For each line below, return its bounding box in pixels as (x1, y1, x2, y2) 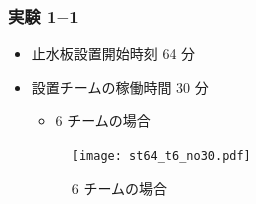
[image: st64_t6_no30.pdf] (71, 149, 251, 163)
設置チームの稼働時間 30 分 (31, 76, 209, 97)
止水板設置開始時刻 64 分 (31, 43, 196, 64)
